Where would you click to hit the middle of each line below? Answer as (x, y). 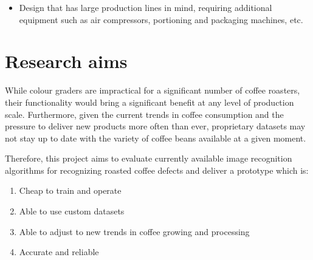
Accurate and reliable (59, 252)
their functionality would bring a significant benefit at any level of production (150, 102)
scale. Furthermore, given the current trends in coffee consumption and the (144, 114)
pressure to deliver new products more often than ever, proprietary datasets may (155, 126)
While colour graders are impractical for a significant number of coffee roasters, (153, 90)
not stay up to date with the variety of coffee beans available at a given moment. (156, 138)
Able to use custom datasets (72, 211)
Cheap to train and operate (70, 190)
